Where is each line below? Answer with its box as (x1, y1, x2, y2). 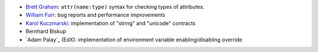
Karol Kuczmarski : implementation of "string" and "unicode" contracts (25, 19, 196, 26)
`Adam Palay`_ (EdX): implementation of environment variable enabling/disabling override (25, 36, 243, 43)
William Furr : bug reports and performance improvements (25, 12, 165, 19)
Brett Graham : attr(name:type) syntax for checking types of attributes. (25, 4, 205, 10)
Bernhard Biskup (25, 28, 67, 35)
